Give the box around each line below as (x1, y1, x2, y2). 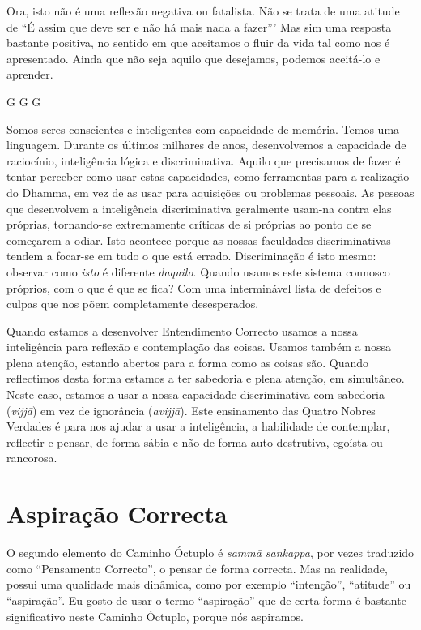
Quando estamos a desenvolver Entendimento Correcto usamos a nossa (6, 322, 358, 339)
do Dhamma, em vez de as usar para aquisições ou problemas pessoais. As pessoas (6, 183, 415, 200)
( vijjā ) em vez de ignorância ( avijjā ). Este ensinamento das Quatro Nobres (6, 401, 376, 418)
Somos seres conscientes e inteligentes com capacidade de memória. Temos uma (6, 120, 400, 137)
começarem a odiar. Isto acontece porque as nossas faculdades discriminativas (6, 231, 391, 248)
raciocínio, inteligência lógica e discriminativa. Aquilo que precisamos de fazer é (6, 152, 401, 169)
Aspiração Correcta (6, 497, 228, 530)
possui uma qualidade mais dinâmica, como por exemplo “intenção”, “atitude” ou (6, 576, 411, 593)
